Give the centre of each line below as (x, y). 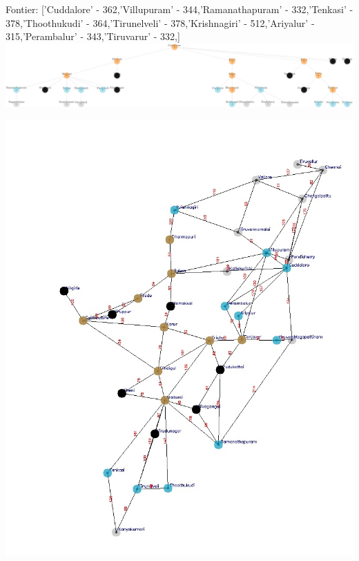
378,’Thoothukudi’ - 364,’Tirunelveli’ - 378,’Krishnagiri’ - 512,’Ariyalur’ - (160, 22)
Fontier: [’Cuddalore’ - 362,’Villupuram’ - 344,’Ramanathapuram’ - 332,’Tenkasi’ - (179, 9)
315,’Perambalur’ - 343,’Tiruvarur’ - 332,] (93, 36)
